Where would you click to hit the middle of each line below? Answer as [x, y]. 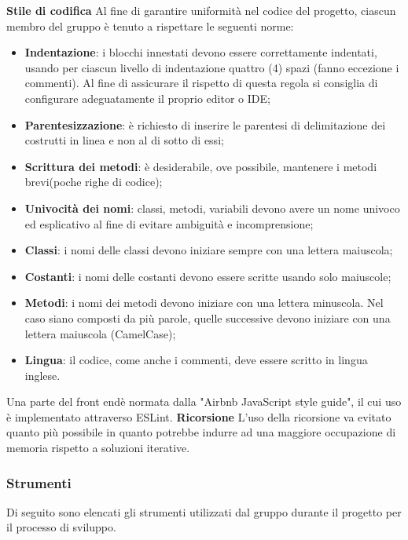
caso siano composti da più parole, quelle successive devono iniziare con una [208, 317]
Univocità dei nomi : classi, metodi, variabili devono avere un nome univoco [212, 208]
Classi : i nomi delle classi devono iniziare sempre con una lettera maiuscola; [209, 250]
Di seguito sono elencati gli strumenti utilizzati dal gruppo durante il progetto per [204, 511]
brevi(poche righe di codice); [94, 182]
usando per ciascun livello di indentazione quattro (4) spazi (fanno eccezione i [212, 67]
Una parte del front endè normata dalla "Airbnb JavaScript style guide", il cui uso [204, 401]
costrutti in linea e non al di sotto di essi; [124, 140]
